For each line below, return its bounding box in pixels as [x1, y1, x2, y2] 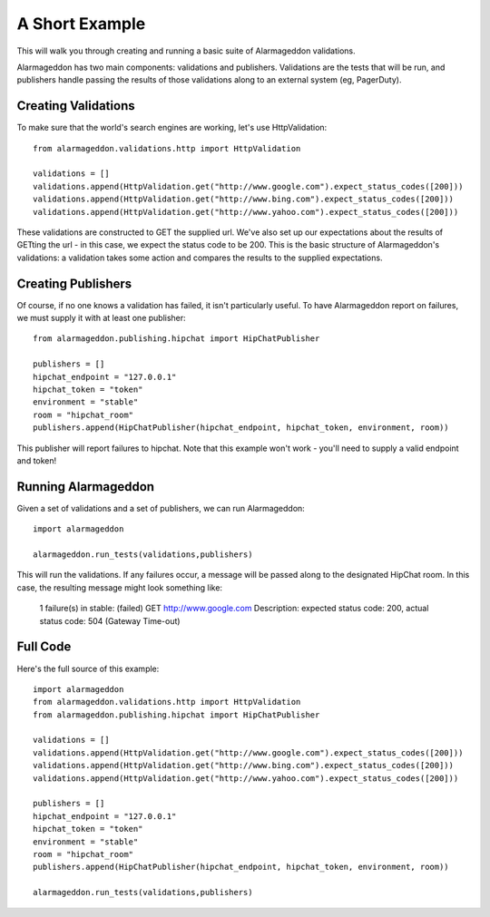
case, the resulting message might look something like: [16, 581, 222, 593]
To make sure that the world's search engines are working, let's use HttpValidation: [16, 122, 328, 133]
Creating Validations [16, 98, 135, 113]
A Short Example [16, 14, 146, 34]
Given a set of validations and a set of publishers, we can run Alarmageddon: [16, 502, 306, 513]
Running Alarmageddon [16, 479, 154, 494]
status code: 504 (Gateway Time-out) [39, 615, 181, 626]
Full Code [16, 639, 72, 655]
